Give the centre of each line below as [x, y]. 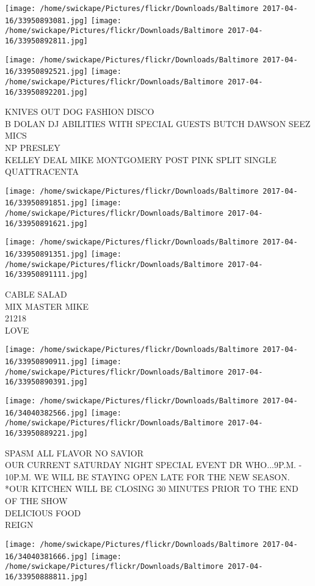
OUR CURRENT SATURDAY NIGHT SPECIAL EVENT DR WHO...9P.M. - [154, 465]
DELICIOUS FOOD [43, 512]
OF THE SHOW [36, 501]
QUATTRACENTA [42, 171]
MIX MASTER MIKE [47, 306]
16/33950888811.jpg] [47, 577]
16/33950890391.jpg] [47, 382]
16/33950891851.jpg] [47, 203]
